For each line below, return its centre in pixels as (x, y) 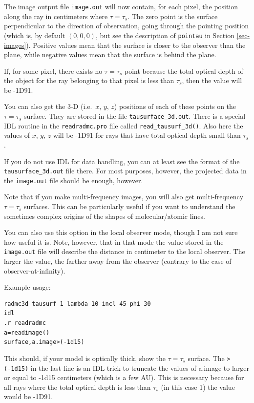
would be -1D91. (29, 396)
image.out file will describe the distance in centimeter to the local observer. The (125, 251)
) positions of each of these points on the (175, 106)
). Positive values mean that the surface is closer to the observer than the (136, 45)
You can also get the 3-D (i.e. (48, 106)
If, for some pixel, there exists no (53, 71)
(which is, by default (35, 35)
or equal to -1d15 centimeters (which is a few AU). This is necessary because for (124, 377)
